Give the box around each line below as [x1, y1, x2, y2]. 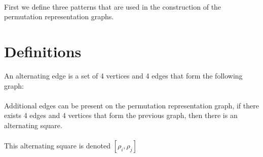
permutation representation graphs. [4, 11, 114, 22]
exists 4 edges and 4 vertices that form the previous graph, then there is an [4, 110, 238, 121]
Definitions [4, 41, 82, 61]
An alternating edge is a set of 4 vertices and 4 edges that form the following [4, 70, 243, 81]
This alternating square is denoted [4, 140, 110, 151]
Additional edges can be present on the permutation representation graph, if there [4, 100, 259, 110]
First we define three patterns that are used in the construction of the [4, 1, 221, 12]
